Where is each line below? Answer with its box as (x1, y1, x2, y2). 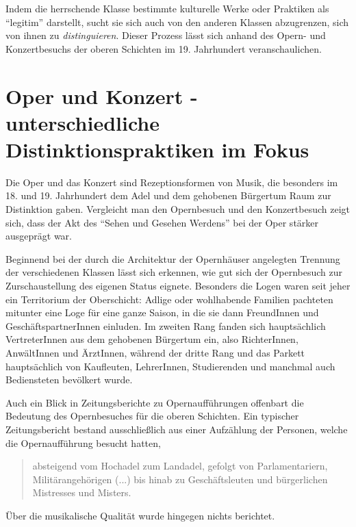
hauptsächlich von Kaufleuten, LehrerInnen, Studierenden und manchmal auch (5, 359, 335, 373)
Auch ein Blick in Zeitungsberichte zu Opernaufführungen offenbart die (5, 395, 304, 409)
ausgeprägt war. (5, 229, 72, 243)
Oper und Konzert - (5, 81, 198, 110)
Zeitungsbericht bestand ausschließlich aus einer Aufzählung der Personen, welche (5, 422, 348, 436)
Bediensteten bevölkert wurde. (5, 372, 133, 387)
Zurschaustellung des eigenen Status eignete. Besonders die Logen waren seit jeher (5, 279, 351, 293)
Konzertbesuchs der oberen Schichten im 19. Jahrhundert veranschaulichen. (5, 41, 322, 55)
